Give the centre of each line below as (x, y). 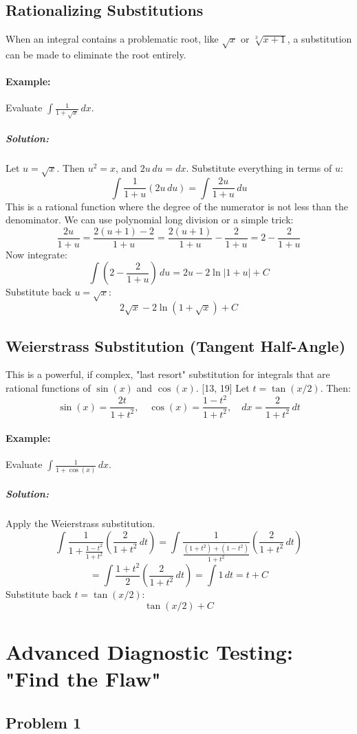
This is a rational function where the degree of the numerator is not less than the (177, 206)
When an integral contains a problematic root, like (112, 39)
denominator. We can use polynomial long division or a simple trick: (150, 220)
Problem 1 (43, 722)
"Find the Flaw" (83, 679)
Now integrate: (36, 254)
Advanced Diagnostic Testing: (149, 652)
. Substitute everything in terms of (259, 167)
